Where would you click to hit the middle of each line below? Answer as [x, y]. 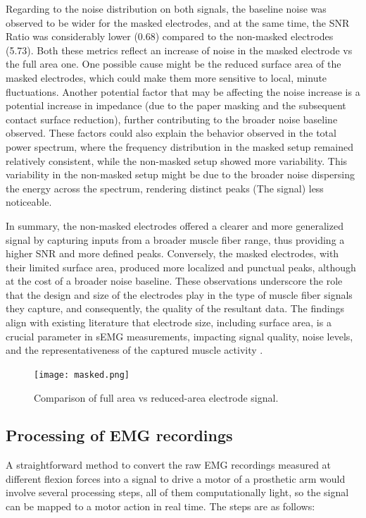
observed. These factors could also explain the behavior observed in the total [171, 133]
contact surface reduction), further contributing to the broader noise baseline [172, 119]
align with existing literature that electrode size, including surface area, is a [169, 322]
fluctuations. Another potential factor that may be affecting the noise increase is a [183, 91]
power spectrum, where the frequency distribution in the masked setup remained [180, 146]
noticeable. [29, 202]
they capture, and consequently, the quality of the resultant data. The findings [175, 308]
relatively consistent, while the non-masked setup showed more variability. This [177, 160]
